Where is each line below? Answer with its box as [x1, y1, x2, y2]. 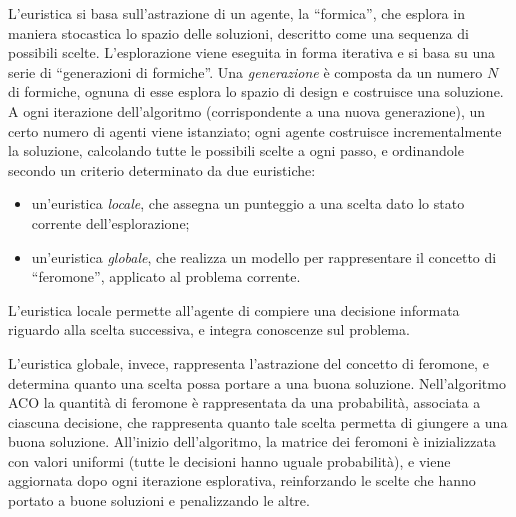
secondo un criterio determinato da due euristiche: [8, 159, 316, 180]
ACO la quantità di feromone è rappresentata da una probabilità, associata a [8, 392, 481, 413]
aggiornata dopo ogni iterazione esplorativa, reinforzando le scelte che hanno [8, 470, 476, 491]
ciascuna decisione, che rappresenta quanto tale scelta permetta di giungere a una [8, 411, 508, 432]
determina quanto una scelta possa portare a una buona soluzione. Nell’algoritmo [8, 372, 506, 393]
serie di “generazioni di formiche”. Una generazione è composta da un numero [8, 61, 483, 82]
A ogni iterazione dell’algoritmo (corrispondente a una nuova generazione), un [8, 100, 486, 121]
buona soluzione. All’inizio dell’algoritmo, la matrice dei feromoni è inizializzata [8, 431, 496, 452]
